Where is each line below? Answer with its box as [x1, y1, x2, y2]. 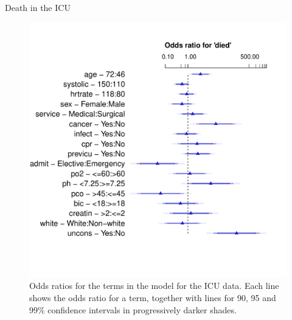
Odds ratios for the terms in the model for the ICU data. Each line [29, 279, 279, 292]
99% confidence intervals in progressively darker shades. [29, 303, 237, 316]
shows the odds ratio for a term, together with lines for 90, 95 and [29, 291, 276, 304]
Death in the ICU [5, 1, 71, 13]
